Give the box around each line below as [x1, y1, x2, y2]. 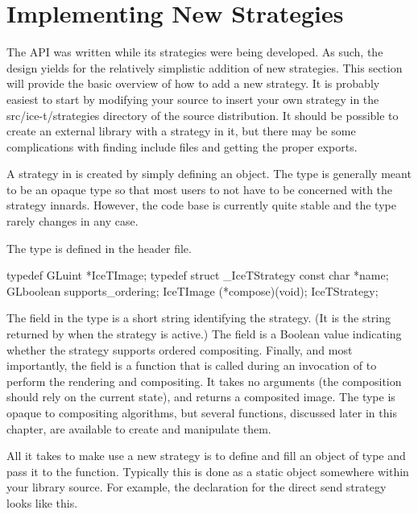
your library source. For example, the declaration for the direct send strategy [6, 479, 387, 495]
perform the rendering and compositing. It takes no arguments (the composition [6, 372, 402, 389]
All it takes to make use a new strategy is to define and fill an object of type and [6, 447, 406, 464]
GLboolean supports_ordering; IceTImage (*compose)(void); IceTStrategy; [6, 282, 379, 299]
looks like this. [6, 494, 78, 511]
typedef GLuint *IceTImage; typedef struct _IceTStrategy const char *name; [6, 267, 389, 284]
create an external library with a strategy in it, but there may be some [6, 122, 356, 139]
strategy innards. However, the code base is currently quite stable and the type [6, 197, 396, 213]
